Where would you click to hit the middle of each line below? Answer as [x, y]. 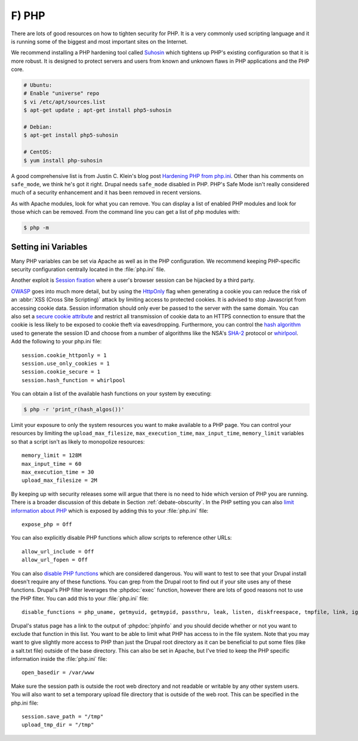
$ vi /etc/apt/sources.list [64, 102]
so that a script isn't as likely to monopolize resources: [78, 441]
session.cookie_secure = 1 [61, 372]
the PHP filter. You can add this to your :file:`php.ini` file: [80, 598]
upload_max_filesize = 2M [60, 480]
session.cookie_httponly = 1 [64, 355]
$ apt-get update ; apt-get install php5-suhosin [98, 110]
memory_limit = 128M [52, 456]
